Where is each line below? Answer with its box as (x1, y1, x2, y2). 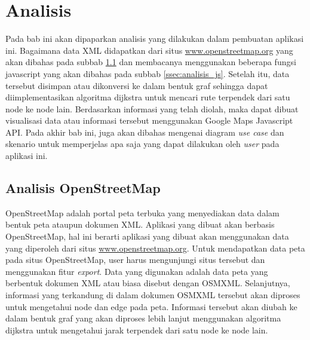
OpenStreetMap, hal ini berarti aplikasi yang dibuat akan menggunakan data (5, 230, 289, 243)
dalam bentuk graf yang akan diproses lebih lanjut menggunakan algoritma (5, 312, 281, 324)
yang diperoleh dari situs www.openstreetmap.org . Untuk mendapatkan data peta (5, 241, 305, 254)
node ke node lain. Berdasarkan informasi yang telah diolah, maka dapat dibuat (5, 102, 299, 115)
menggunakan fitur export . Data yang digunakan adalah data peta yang (5, 265, 268, 277)
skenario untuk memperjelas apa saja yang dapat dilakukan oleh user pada (5, 137, 280, 150)
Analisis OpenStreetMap (5, 179, 161, 197)
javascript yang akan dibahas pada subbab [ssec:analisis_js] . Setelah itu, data (5, 67, 290, 79)
